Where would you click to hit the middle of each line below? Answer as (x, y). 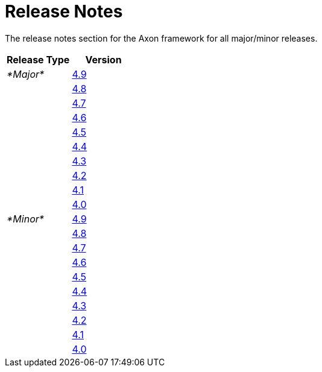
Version (103, 59)
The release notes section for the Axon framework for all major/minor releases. (161, 38)
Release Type (38, 59)
